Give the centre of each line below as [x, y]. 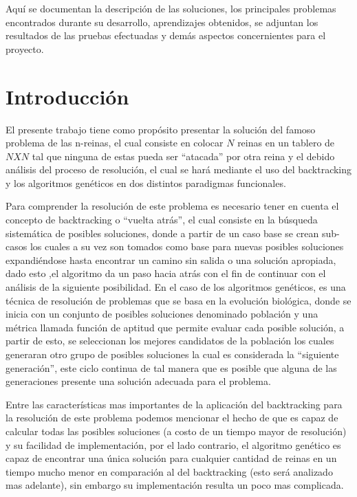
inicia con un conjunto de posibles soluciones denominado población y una [162, 314]
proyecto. [25, 48]
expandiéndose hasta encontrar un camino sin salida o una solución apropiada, [171, 259]
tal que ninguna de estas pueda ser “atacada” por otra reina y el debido [183, 156]
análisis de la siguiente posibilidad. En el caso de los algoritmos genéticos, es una [176, 287]
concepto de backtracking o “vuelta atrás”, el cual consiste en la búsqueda [162, 220]
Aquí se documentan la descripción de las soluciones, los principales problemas [171, 8]
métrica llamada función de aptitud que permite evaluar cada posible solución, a [175, 327]
